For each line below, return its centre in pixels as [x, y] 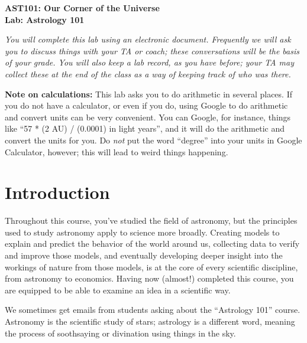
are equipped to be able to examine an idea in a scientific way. [118, 290]
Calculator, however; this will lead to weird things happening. [117, 151]
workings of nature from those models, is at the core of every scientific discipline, [151, 267]
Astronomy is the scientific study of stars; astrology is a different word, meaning [150, 321]
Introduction [57, 192]
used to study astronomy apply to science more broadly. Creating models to [142, 232]
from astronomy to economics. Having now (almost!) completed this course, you [149, 278]
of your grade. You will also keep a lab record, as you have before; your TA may [149, 62]
